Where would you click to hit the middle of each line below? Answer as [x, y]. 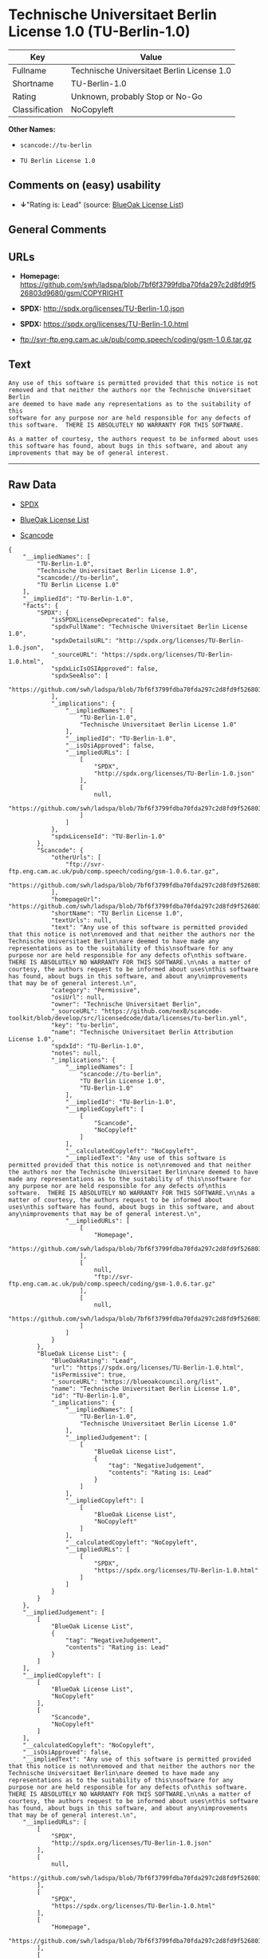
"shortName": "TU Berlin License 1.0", [117, 913]
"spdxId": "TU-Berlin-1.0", [98, 1046]
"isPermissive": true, [89, 1375]
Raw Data [33, 485]
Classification [38, 109]
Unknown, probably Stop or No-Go [137, 96]
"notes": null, [76, 1053]
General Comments [57, 230]
